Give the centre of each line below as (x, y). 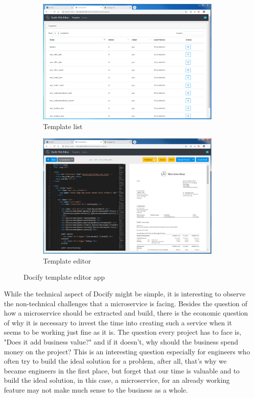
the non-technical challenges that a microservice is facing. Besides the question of (126, 303)
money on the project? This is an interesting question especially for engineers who (127, 351)
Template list (63, 126)
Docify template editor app (64, 277)
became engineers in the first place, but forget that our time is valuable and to (122, 370)
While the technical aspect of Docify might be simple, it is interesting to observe (125, 293)
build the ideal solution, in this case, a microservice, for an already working (117, 380)
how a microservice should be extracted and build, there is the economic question (126, 313)
